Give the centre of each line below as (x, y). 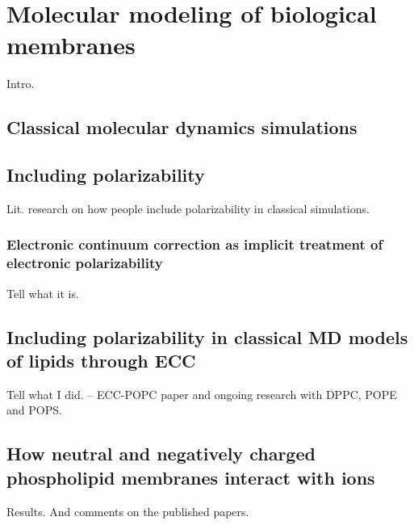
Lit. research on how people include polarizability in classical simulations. (188, 208)
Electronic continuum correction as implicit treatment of (195, 244)
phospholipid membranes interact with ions (191, 477)
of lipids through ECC (101, 360)
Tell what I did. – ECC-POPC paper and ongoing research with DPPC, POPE (202, 394)
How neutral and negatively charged (161, 454)
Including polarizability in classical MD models (207, 336)
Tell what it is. (43, 293)
